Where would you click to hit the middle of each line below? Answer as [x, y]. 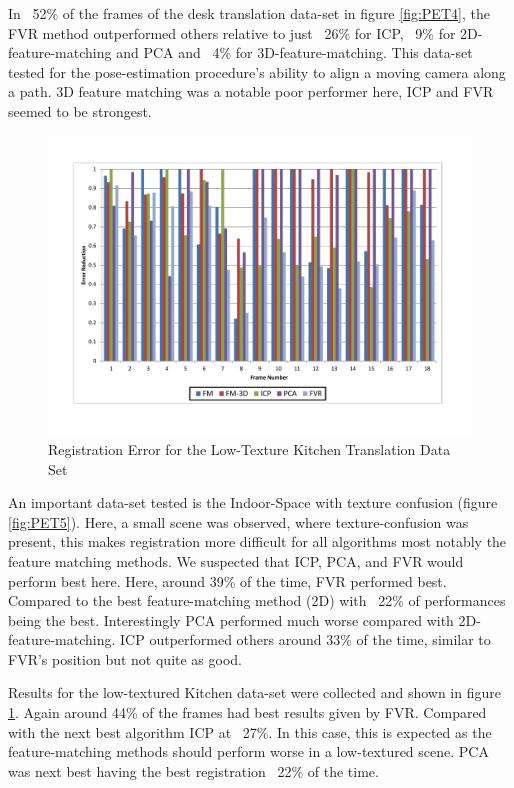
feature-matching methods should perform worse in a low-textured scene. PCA [248, 751]
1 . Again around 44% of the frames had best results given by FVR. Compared [247, 712]
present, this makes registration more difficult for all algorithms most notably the [257, 541]
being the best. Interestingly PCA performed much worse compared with [231, 619]
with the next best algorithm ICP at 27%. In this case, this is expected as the [250, 731]
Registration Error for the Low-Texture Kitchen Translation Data [249, 448]
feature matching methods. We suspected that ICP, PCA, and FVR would [236, 560]
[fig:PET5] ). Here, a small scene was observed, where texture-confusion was [238, 521]
